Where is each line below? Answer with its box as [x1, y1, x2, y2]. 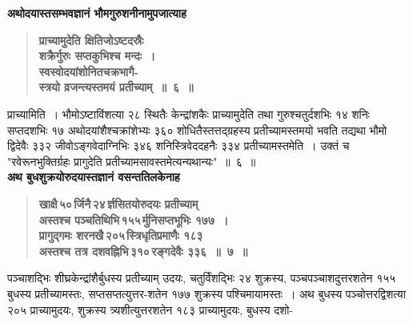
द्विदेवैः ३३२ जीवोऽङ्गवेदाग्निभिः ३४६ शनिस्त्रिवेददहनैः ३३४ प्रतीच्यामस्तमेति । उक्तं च [7, 137, 350, 154]
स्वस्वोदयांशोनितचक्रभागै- [38, 63, 138, 79]
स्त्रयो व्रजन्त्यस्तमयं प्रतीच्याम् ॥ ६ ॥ [38, 79, 194, 95]
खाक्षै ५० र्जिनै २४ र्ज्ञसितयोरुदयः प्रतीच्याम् [38, 195, 198, 212]
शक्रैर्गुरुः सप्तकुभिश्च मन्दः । [38, 47, 156, 64]
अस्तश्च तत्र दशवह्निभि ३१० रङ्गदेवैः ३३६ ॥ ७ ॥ [38, 242, 248, 259]
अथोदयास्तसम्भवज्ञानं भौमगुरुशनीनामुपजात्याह [7, 5, 186, 21]
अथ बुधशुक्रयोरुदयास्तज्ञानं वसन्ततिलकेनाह [7, 168, 180, 185]
